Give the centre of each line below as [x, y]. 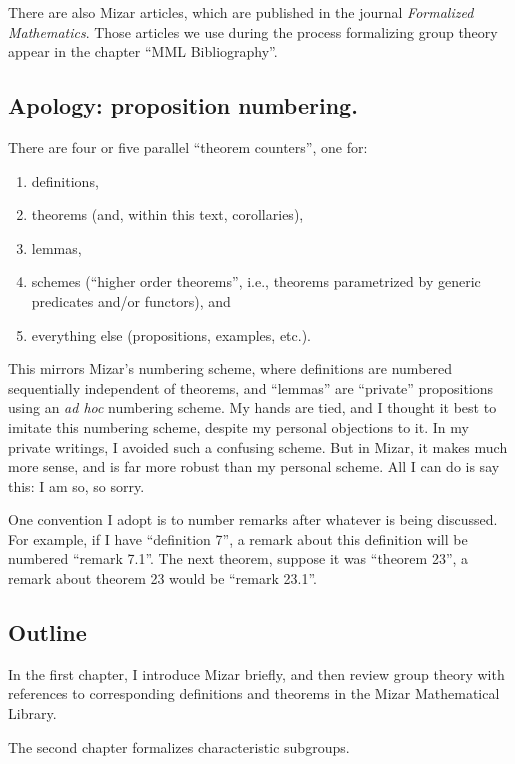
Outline [47, 632]
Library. [32, 713]
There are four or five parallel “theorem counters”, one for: [188, 146]
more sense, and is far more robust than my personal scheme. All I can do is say [254, 466]
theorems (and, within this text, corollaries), [167, 214]
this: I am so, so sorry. [76, 485]
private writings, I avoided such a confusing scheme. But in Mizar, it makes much [258, 446]
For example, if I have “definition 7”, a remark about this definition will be [238, 538]
